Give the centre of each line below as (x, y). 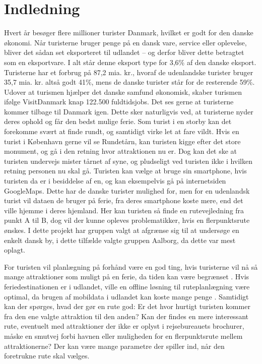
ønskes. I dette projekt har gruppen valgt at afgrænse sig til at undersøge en (122, 230)
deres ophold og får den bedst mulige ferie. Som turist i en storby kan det (118, 121)
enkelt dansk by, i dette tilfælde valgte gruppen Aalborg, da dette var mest (120, 240)
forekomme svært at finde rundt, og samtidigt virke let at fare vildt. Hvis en (122, 131)
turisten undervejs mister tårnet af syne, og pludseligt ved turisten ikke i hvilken (128, 161)
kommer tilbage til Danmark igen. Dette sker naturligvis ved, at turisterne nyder (129, 111)
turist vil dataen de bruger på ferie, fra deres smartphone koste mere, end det (124, 200)
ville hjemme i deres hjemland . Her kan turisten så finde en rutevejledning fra (124, 210)
